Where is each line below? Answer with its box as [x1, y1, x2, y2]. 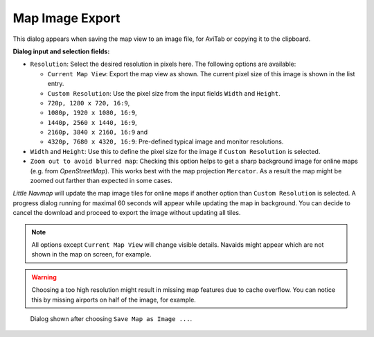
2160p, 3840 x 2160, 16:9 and [47, 128, 148, 137]
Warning [31, 273, 57, 281]
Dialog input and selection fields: [12, 47, 110, 55]
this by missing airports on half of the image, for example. [31, 295, 197, 304]
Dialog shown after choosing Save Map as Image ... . [30, 314, 193, 322]
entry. [47, 80, 64, 88]
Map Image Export [12, 10, 121, 26]
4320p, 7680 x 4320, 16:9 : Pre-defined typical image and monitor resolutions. [47, 137, 284, 146]
